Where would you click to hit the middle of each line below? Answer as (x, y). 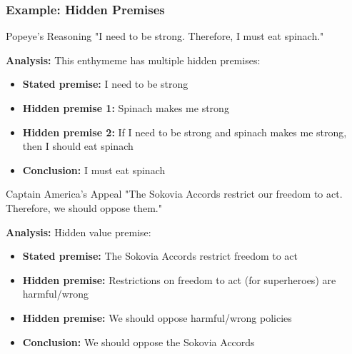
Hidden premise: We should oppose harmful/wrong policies (157, 317)
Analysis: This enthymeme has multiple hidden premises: (133, 60)
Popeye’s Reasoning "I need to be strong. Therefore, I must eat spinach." (165, 36)
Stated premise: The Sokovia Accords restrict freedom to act (160, 256)
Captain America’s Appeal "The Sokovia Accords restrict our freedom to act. (174, 194)
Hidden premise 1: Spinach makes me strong (126, 108)
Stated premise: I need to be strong (105, 84)
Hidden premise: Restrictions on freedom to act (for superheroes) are (179, 279)
